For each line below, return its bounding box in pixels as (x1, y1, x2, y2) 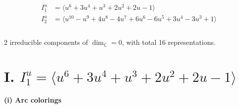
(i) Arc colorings (4, 95, 61, 105)
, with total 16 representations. (122, 37, 216, 47)
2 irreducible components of (4, 37, 88, 47)
